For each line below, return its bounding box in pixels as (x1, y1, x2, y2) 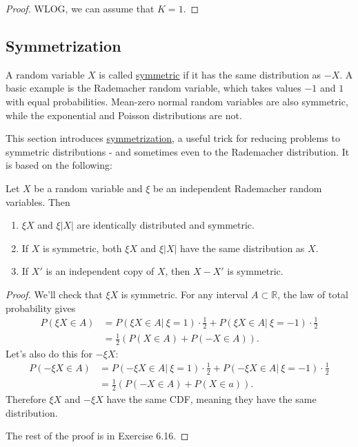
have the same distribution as (180, 240, 305, 255)
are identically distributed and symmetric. (77, 218, 255, 232)
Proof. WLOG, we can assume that (6, 1, 155, 15)
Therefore (6, 392, 46, 406)
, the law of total (277, 287, 348, 301)
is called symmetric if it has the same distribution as (99, 67, 321, 81)
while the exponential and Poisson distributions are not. (6, 107, 242, 122)
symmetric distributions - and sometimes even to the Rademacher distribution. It (6, 144, 350, 158)
